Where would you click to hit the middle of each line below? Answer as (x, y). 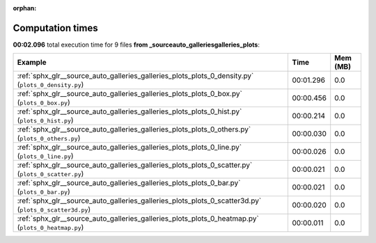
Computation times (55, 28)
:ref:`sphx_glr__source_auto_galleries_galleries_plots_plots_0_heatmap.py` (138, 219)
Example (32, 63)
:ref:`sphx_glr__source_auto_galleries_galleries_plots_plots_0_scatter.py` (135, 165)
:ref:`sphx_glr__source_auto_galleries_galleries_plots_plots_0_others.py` (134, 130)
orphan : (25, 8)
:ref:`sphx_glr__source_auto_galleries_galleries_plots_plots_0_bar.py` (129, 183)
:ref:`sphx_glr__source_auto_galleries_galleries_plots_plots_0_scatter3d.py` (139, 201)
